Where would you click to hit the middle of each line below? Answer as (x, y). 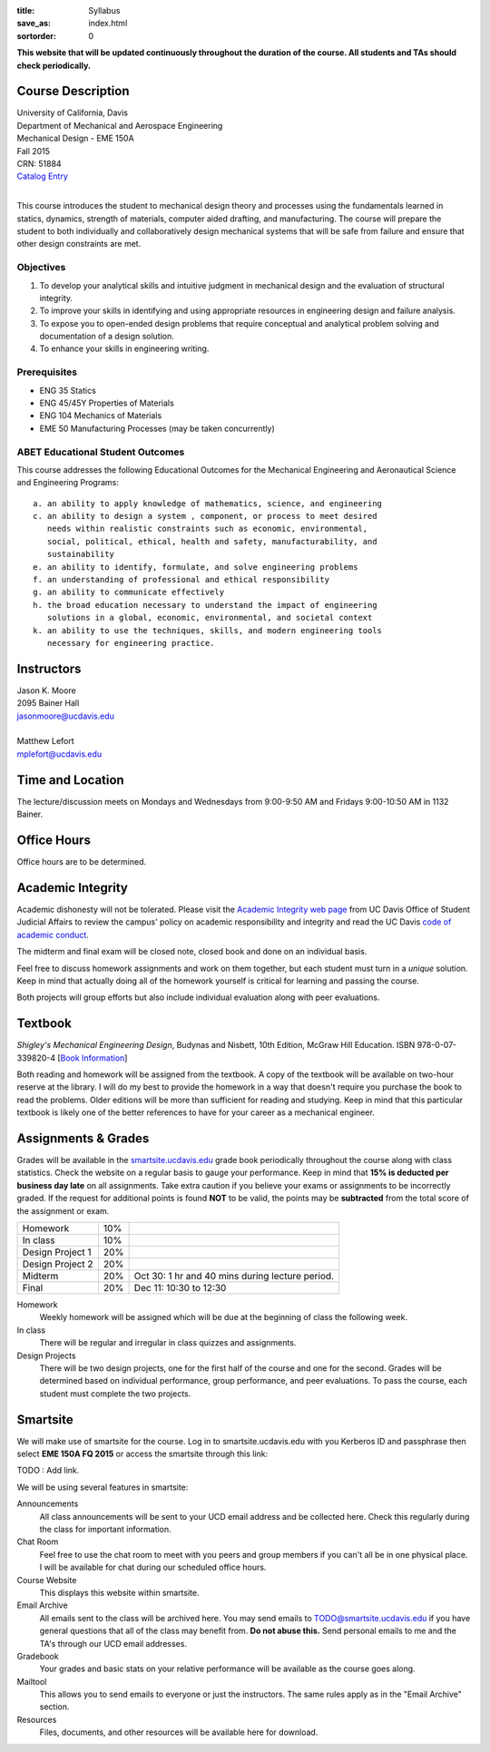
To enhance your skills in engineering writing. (124, 348)
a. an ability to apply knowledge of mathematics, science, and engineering (208, 503)
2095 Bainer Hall (48, 703)
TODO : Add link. (48, 1471)
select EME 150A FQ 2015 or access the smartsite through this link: (142, 1454)
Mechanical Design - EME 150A (76, 138)
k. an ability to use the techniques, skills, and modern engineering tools (208, 630)
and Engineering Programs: (68, 483)
